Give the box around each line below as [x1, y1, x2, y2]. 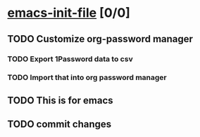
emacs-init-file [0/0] [7, 5, 130, 21]
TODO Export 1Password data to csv [7, 54, 133, 64]
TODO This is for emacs [7, 94, 114, 106]
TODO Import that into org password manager [7, 72, 167, 82]
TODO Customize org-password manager [7, 33, 194, 45]
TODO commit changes [7, 118, 112, 131]
